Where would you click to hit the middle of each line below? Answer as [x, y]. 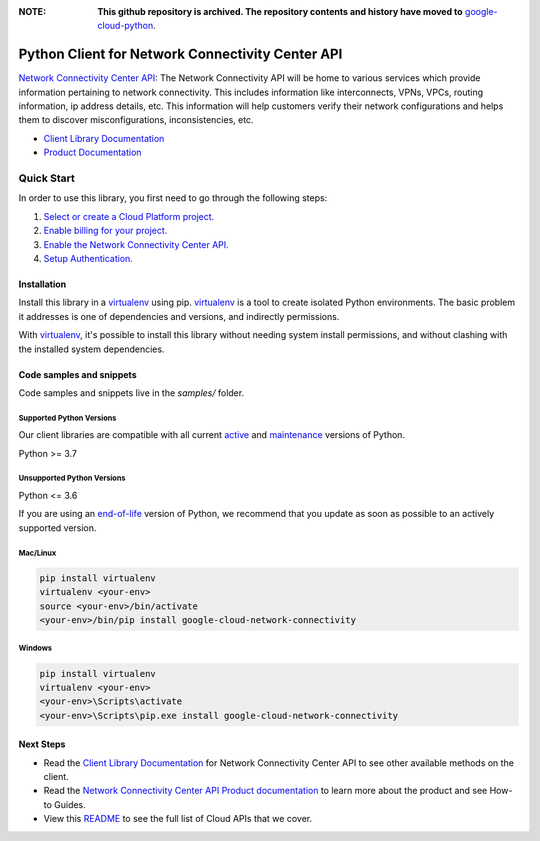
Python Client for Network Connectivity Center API [180, 54]
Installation [42, 284]
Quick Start [46, 178]
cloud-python [125, 26]
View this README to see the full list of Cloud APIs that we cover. [178, 819]
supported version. [57, 527]
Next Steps [42, 744]
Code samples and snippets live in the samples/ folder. [131, 392]
